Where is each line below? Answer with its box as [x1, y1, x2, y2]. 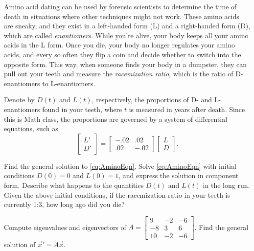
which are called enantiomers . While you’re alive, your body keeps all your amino [4, 30, 249, 40]
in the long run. [203, 180, 250, 190]
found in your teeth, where [42, 104, 122, 114]
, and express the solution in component [118, 170, 239, 181]
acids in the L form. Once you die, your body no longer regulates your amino [4, 40, 235, 50]
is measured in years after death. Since [129, 104, 245, 114]
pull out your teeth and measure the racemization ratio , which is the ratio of [4, 68, 233, 79]
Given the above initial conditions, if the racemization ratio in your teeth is [4, 189, 230, 200]
